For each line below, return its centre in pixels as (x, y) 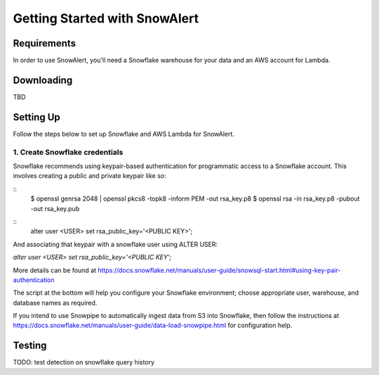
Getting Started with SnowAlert (106, 18)
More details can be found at (55, 270)
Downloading (43, 80)
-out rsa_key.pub (55, 208)
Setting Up (37, 117)
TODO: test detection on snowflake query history (84, 362)
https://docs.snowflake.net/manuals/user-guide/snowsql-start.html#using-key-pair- (219, 270)
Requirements (45, 43)
